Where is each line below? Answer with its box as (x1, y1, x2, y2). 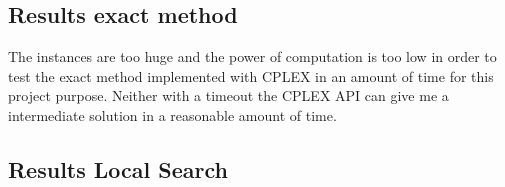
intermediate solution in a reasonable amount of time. (8, 104, 337, 125)
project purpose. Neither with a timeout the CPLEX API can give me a (8, 85, 449, 106)
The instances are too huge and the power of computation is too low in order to (8, 46, 497, 67)
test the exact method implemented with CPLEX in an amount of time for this (8, 65, 494, 86)
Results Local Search (8, 153, 228, 184)
